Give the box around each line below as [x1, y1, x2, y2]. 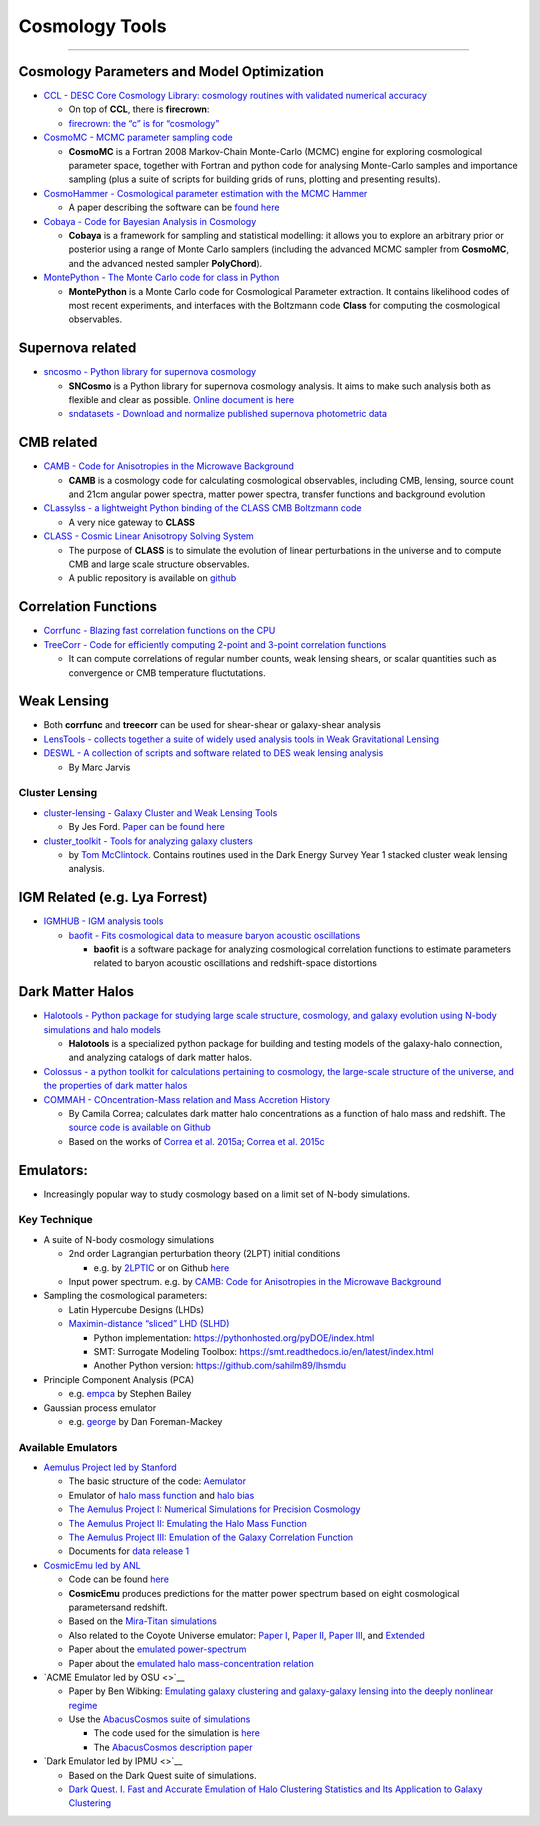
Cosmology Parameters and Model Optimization [18, 63, 325, 80]
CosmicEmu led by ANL [43, 1559, 141, 1571]
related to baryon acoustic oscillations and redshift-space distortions [93, 957, 377, 969]
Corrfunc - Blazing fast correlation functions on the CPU [43, 625, 276, 637]
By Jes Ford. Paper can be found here [68, 821, 225, 833]
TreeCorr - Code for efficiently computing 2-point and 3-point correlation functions [43, 638, 387, 650]
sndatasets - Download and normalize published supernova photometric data [68, 408, 388, 420]
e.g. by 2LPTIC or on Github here [93, 1261, 230, 1274]
